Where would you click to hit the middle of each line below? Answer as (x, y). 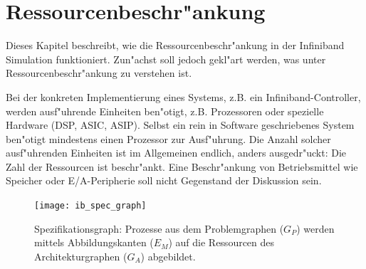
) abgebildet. (168, 256)
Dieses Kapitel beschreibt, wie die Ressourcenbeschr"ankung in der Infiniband (175, 45)
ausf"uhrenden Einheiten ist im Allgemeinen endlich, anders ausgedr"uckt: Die (176, 153)
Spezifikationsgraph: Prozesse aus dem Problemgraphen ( (159, 228)
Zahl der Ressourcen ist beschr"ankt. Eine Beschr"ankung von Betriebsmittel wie (182, 166)
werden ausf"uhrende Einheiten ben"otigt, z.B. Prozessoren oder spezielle (165, 111)
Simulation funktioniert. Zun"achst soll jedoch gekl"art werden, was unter (166, 59)
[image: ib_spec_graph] (90, 206)
